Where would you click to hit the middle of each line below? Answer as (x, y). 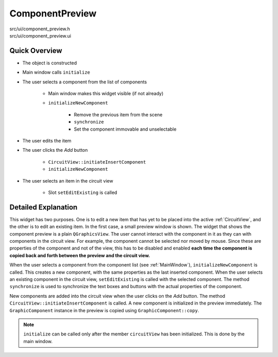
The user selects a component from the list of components (85, 82)
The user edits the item (47, 140)
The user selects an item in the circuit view (68, 181)
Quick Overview (36, 51)
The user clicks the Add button (55, 150)
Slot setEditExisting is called (83, 192)
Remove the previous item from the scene (118, 114)
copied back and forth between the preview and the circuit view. (80, 255)
